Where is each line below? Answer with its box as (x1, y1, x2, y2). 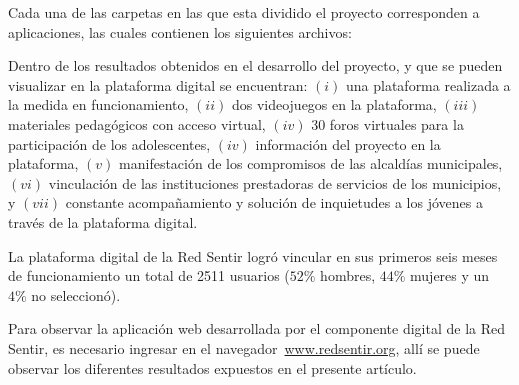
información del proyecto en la (255, 133, 441, 154)
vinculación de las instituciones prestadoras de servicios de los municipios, (48, 172, 502, 193)
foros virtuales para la (329, 113, 464, 134)
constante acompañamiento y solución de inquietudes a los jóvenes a (65, 192, 483, 213)
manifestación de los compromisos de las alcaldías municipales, (119, 153, 503, 174)
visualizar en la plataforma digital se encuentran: (8, 74, 308, 95)
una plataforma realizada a (345, 74, 511, 95)
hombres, (320, 265, 376, 286)
